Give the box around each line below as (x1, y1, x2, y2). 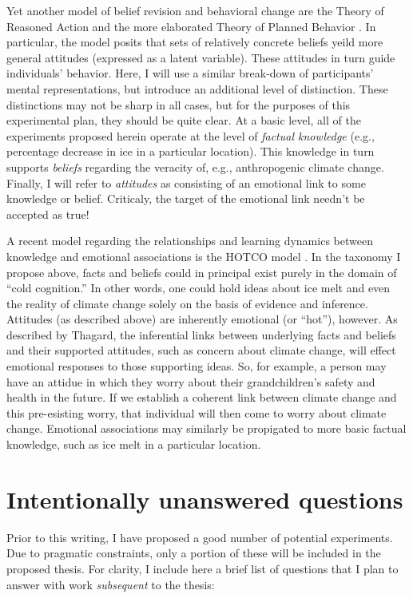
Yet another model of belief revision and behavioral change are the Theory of (6, 2, 384, 18)
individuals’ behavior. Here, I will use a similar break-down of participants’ (6, 65, 374, 81)
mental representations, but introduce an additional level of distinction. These (6, 80, 388, 97)
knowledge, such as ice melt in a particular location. (6, 436, 261, 453)
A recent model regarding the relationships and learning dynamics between (6, 232, 373, 249)
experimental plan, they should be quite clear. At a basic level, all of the (6, 112, 361, 129)
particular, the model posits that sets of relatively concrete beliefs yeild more (6, 34, 383, 50)
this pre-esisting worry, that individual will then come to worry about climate (6, 404, 387, 421)
